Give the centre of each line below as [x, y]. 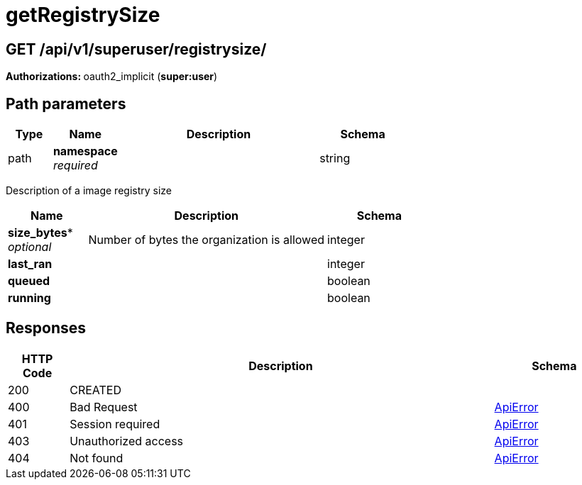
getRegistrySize [83, 15]
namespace [85, 151]
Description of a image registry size [89, 191]
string [335, 158]
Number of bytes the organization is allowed [207, 240]
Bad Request [104, 407]
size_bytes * [40, 233]
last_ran [30, 264]
